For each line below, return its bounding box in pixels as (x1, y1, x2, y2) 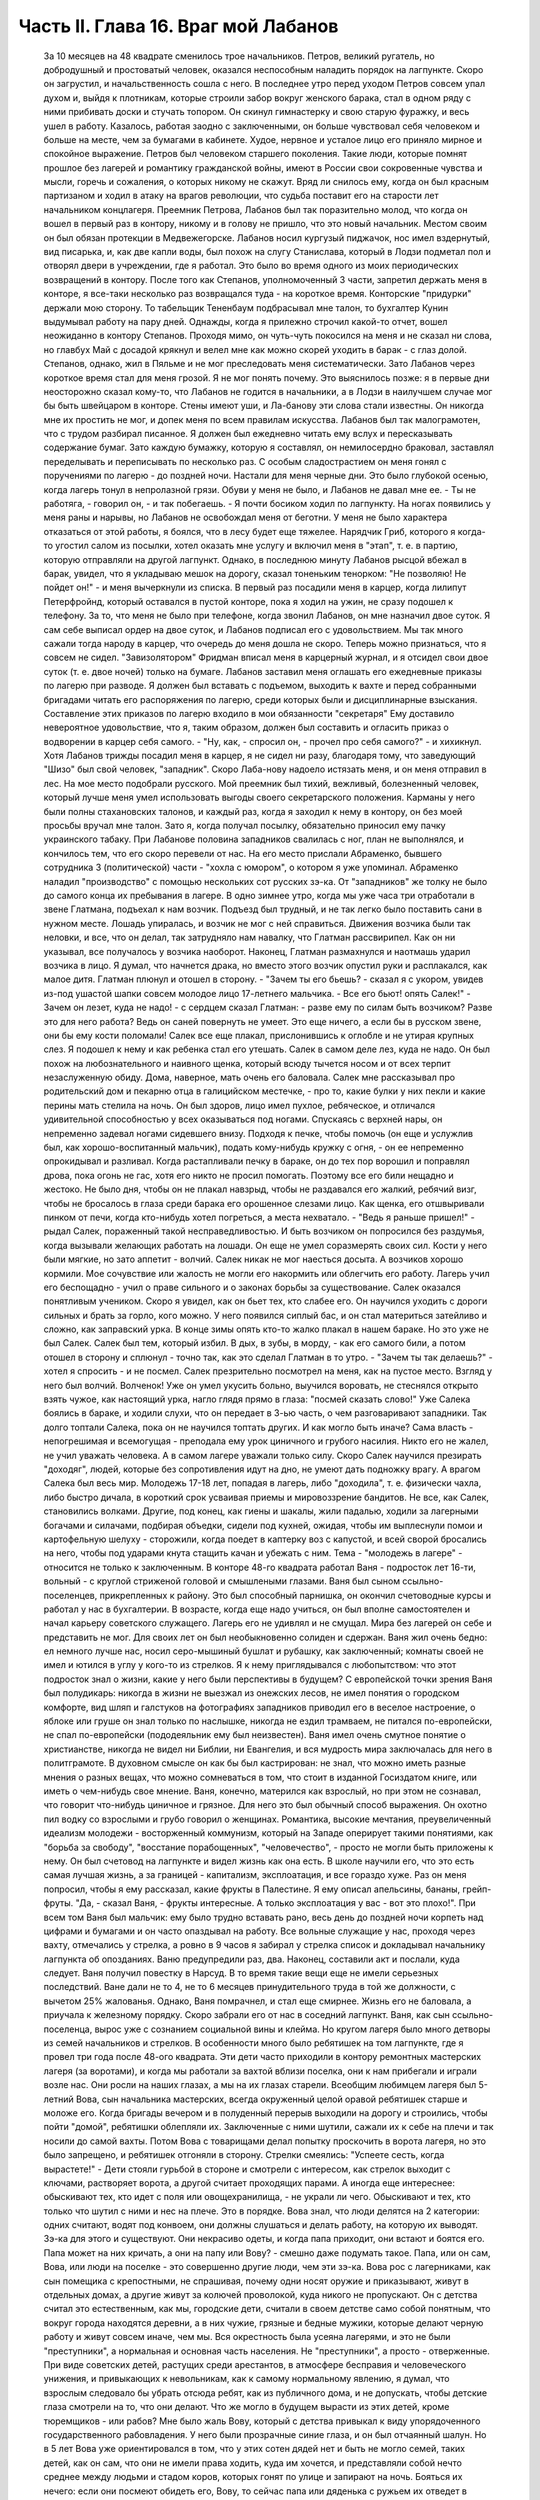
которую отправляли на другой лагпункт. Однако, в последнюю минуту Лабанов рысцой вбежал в (43, 553, 467, 565)
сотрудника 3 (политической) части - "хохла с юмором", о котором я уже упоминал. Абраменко (43, 861, 459, 874)
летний (43, 2093, 74, 2105)
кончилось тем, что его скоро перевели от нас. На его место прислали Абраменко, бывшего (43, 847, 442, 859)
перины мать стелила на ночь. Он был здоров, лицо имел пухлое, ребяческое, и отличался (43, 1099, 435, 1111)
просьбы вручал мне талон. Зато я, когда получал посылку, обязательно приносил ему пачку (43, 820, 446, 832)
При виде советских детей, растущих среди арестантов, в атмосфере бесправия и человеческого (43, 2359, 467, 2370)
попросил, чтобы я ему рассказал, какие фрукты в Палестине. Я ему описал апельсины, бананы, (43, 1883, 461, 1895)
